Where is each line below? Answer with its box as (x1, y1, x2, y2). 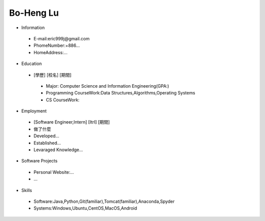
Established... (33, 140, 61, 146)
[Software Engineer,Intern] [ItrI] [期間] (33, 119, 110, 125)
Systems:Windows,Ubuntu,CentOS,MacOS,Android (33, 205, 137, 211)
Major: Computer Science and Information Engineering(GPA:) (46, 83, 169, 89)
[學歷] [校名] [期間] (33, 72, 72, 78)
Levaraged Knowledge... (33, 147, 83, 153)
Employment (21, 108, 47, 114)
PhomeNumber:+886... (33, 42, 80, 49)
